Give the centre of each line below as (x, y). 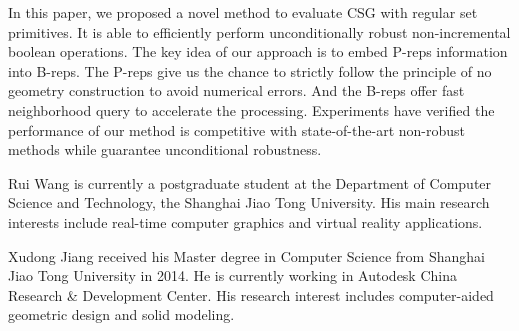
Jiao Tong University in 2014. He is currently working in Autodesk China (232, 275)
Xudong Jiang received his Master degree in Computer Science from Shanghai (246, 255)
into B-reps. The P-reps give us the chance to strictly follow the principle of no (250, 70)
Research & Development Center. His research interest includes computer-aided (251, 294)
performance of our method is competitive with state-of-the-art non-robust (236, 129)
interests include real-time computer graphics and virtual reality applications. (245, 221)
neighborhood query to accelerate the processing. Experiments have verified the (251, 109)
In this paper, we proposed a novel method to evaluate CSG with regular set (243, 12)
